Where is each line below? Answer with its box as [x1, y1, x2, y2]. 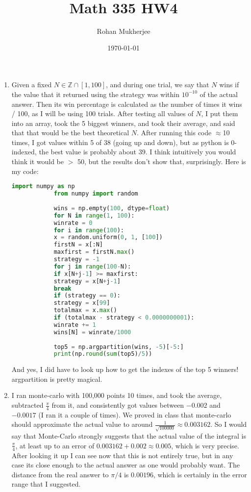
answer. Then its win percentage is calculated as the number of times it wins [11, 98, 242, 109]
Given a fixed [11, 79, 52, 90]
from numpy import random [53, 190, 138, 197]
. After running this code [137, 127, 212, 138]
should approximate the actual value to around [11, 419, 153, 429]
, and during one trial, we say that [105, 79, 209, 90]
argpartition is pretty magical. [11, 373, 102, 384]
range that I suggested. [11, 479, 81, 489]
